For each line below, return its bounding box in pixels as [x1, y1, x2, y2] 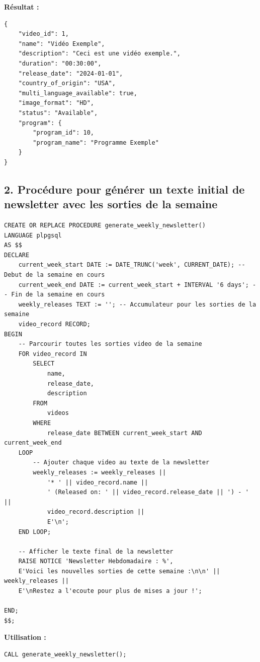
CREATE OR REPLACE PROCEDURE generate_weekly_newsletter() [4, 222, 206, 229]
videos [47, 409, 69, 417]
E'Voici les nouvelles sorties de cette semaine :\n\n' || [18, 567, 220, 575]
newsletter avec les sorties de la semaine [4, 196, 218, 212]
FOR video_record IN [18, 350, 87, 357]
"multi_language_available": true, [18, 89, 137, 97]
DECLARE [4, 251, 30, 259]
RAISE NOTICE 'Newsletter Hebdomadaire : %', [18, 558, 174, 565]
